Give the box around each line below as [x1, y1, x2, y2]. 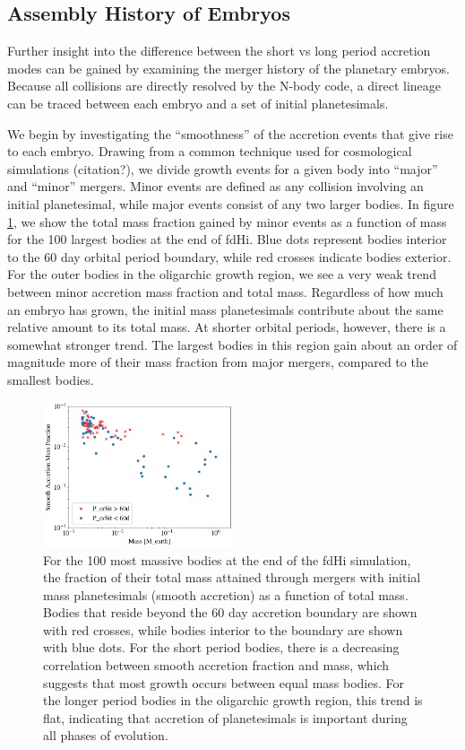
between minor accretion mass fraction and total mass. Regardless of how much [7, 282, 443, 301]
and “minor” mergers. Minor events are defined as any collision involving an [7, 177, 424, 196]
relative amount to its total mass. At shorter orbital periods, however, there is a [7, 318, 446, 336]
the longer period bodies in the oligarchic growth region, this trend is [43, 691, 423, 710]
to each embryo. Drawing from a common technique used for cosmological [7, 142, 412, 161]
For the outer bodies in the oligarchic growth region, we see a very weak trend [7, 265, 436, 283]
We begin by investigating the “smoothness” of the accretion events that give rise [7, 124, 453, 143]
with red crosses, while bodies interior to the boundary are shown [43, 620, 403, 639]
